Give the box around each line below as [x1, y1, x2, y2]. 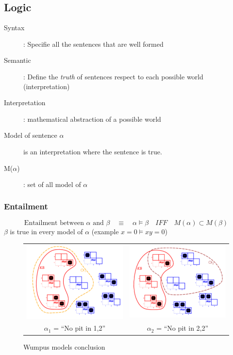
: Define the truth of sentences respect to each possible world [23, 71, 203, 81]
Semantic [4, 55, 31, 65]
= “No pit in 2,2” [156, 323, 209, 333]
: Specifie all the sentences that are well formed [23, 38, 164, 49]
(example [91, 226, 119, 236]
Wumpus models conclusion [23, 341, 105, 352]
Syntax [4, 22, 25, 33]
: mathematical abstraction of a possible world [23, 113, 161, 124]
